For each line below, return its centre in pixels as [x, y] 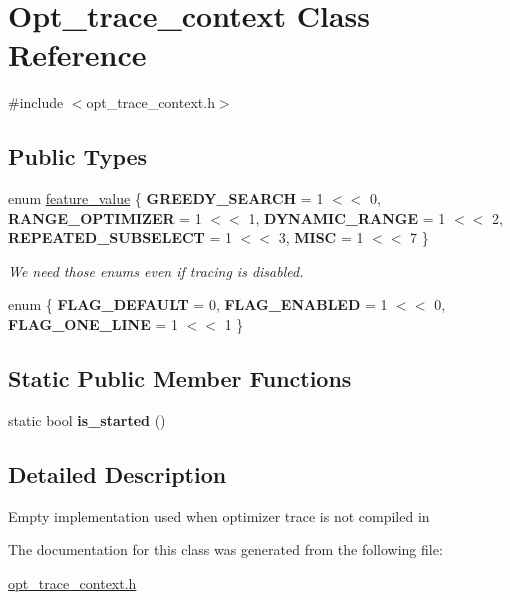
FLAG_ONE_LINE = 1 [93, 324]
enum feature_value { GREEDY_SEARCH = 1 [166, 198]
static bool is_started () [87, 419]
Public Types [78, 156]
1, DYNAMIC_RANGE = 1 [347, 217]
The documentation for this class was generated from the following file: [225, 549]
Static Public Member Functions [180, 378]
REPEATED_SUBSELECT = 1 [120, 237]
